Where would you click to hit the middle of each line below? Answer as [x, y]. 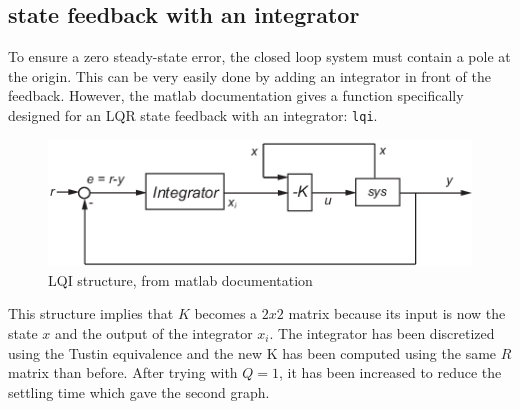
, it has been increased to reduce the [390, 372]
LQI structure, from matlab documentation [180, 279]
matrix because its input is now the [397, 313]
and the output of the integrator [153, 332]
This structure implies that [91, 313]
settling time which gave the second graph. [139, 391]
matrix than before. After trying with [123, 372]
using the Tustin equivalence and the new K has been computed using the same [252, 352]
